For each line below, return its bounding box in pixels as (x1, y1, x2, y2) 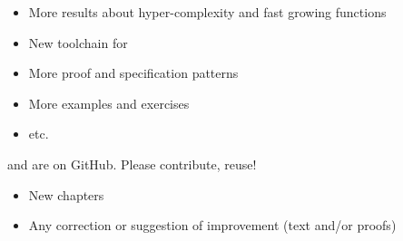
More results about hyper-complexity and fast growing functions (28, 3, 387, 21)
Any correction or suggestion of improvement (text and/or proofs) (28, 216, 397, 235)
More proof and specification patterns (28, 63, 239, 82)
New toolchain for (28, 33, 128, 52)
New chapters (28, 185, 104, 204)
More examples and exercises (28, 93, 190, 112)
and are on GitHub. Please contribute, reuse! (7, 154, 257, 173)
